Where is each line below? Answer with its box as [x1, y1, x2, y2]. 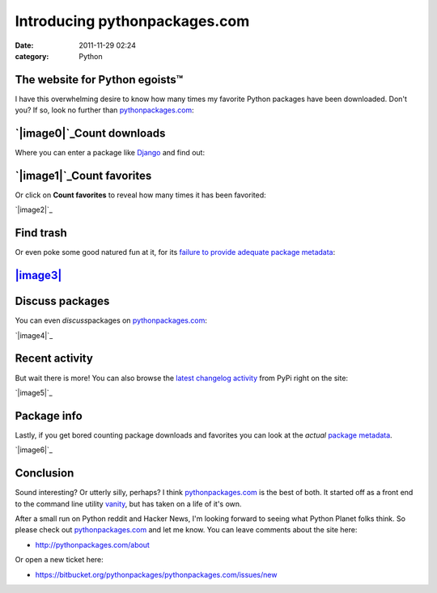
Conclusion [15, 466, 74, 481]
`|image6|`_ [15, 445, 53, 455]
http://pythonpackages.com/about [35, 540, 150, 549]
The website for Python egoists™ [15, 73, 184, 87]
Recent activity [15, 352, 93, 366]
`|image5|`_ [15, 388, 53, 397]
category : [15, 51, 49, 61]
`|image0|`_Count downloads [15, 126, 166, 141]
